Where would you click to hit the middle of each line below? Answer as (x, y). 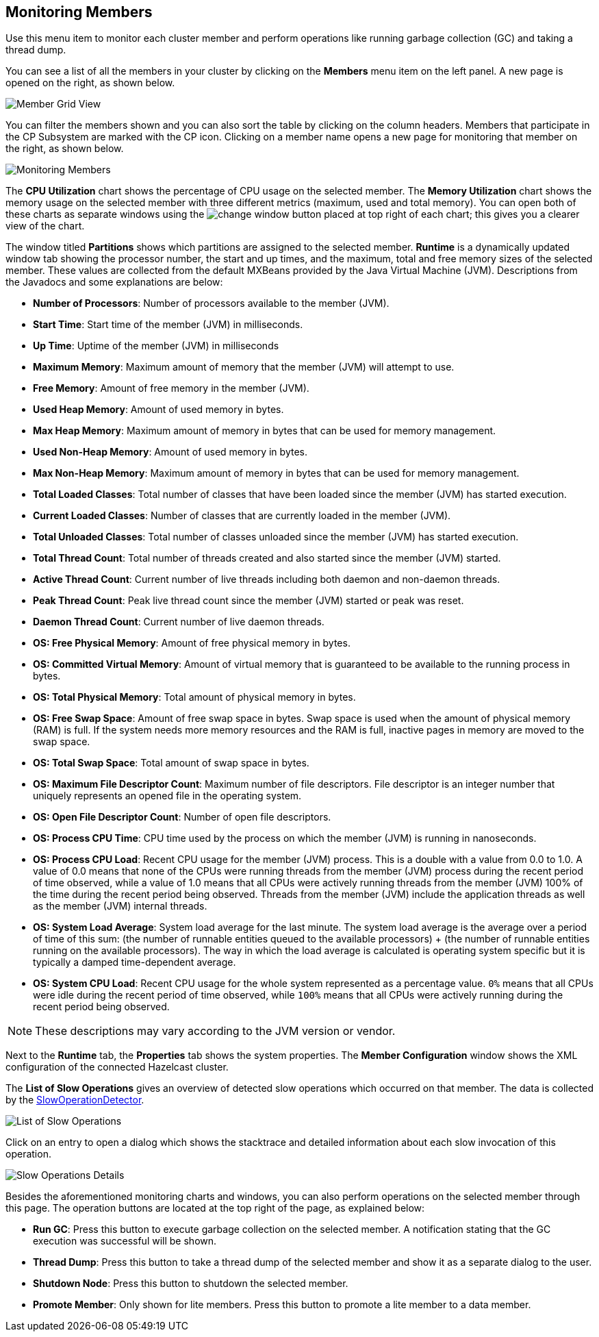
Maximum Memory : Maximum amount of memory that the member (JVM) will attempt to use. (244, 367)
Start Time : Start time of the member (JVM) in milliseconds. (168, 325)
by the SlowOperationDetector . (75, 1100)
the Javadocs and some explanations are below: (114, 282)
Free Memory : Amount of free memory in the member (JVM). (171, 388)
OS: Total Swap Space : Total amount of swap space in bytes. (171, 763)
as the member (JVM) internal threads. (120, 906)
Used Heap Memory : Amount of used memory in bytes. (158, 410)
